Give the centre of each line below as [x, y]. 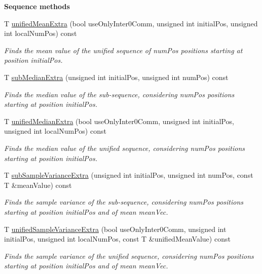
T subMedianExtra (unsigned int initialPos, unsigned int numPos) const [116, 77]
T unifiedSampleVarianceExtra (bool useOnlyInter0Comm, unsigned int [115, 229]
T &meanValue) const [38, 185]
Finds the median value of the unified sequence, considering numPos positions [125, 148]
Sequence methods [37, 6]
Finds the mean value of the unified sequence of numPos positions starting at [123, 50]
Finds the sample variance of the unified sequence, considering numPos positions [129, 256]
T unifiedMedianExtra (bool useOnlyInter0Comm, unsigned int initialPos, [119, 121]
